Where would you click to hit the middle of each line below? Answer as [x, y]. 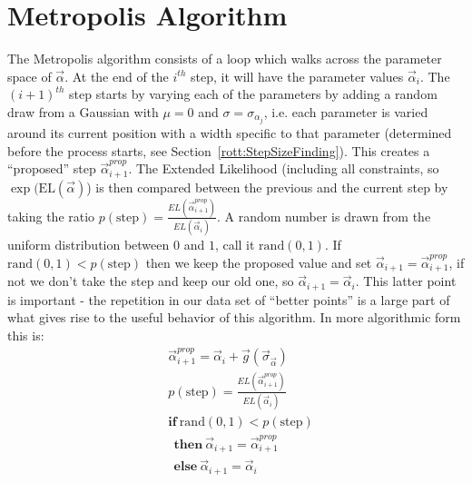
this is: [26, 335]
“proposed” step [52, 168]
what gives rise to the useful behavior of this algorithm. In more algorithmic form [234, 317]
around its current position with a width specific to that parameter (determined [230, 133]
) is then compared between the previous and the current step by [267, 187]
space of [29, 76]
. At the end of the [117, 76]
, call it [235, 245]
